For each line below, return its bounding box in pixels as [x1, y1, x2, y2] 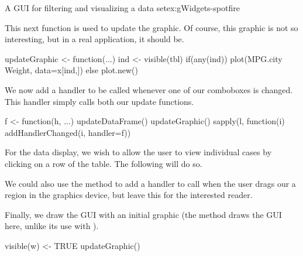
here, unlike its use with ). [5, 220, 99, 232]
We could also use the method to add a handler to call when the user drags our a [5, 177, 296, 189]
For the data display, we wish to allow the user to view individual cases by [5, 146, 272, 158]
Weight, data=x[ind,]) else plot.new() [5, 64, 139, 76]
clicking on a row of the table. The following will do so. [5, 157, 202, 169]
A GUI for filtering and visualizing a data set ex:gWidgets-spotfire [5, 2, 240, 13]
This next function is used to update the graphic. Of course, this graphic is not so [5, 21, 298, 33]
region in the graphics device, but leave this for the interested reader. [5, 189, 253, 201]
